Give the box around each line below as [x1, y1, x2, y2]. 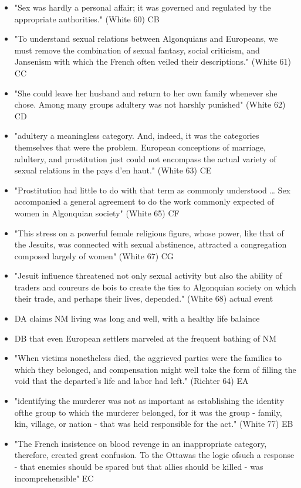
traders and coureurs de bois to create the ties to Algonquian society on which [14, 280, 296, 293]
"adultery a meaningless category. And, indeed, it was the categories [14, 129, 259, 142]
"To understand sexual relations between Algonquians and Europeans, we [14, 32, 278, 45]
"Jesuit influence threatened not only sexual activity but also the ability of [14, 269, 282, 282]
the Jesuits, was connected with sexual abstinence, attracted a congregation [14, 238, 287, 250]
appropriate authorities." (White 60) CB [14, 12, 160, 25]
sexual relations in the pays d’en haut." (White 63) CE [14, 164, 212, 176]
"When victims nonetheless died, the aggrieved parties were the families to [14, 352, 282, 364]
